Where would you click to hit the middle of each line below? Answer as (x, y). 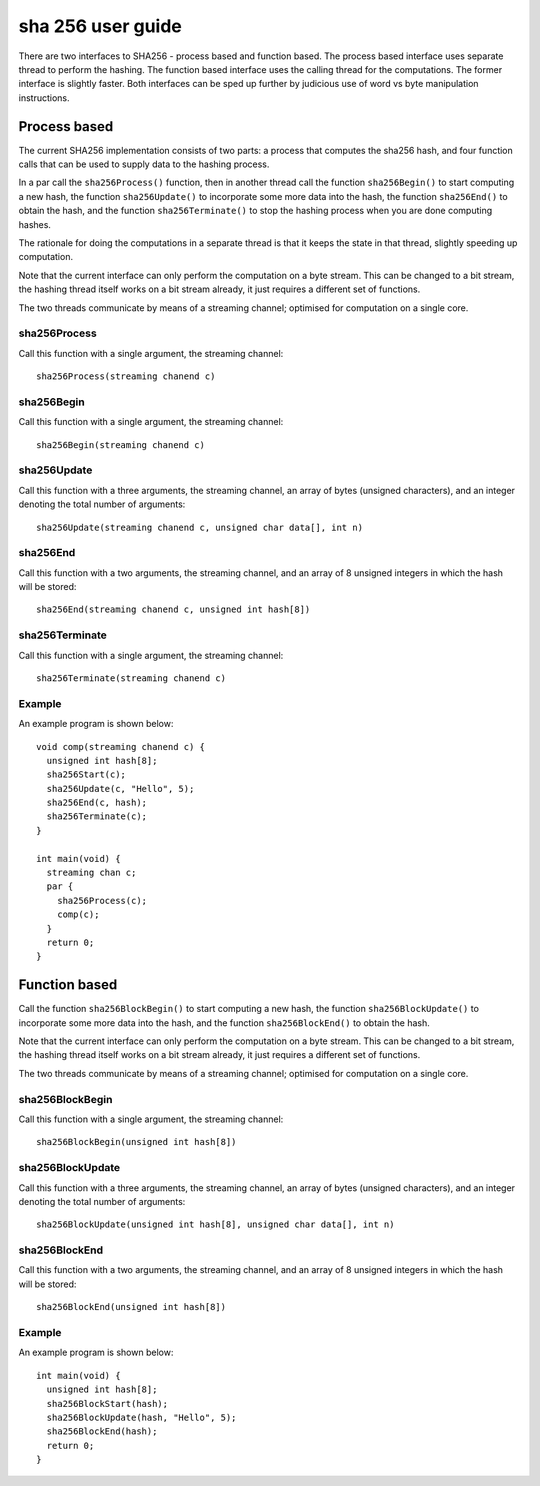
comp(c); (78, 914)
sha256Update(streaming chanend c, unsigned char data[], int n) (200, 527)
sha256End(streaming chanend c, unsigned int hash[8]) (173, 609)
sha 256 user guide (100, 26)
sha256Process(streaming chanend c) (126, 376)
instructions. (44, 97)
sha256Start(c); (86, 774)
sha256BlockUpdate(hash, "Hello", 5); (141, 1417)
